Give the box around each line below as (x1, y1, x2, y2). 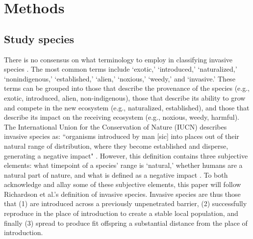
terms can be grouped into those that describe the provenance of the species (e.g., (4, 83, 250, 93)
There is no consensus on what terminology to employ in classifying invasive (4, 54, 233, 64)
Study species (4, 31, 75, 46)
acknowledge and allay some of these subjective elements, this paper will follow (4, 179, 241, 189)
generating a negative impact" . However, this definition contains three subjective (4, 150, 248, 160)
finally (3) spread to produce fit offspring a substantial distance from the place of (4, 217, 248, 228)
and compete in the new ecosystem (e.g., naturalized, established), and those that (4, 102, 250, 112)
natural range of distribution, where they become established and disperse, (4, 140, 228, 151)
